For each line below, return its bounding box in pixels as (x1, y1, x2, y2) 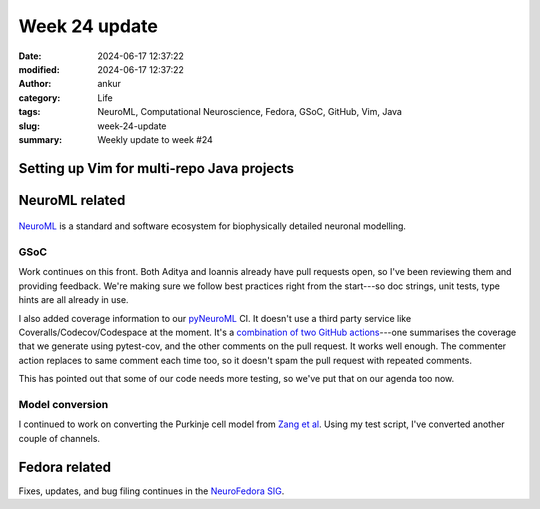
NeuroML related (18, 191, 126, 209)
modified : (18, 63, 60, 75)
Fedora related (18, 458, 112, 475)
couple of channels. (18, 432, 100, 444)
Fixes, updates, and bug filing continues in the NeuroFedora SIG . (18, 485, 285, 497)
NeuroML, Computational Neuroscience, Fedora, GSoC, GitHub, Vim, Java (97, 106, 402, 118)
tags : (18, 106, 41, 118)
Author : (18, 78, 52, 90)
